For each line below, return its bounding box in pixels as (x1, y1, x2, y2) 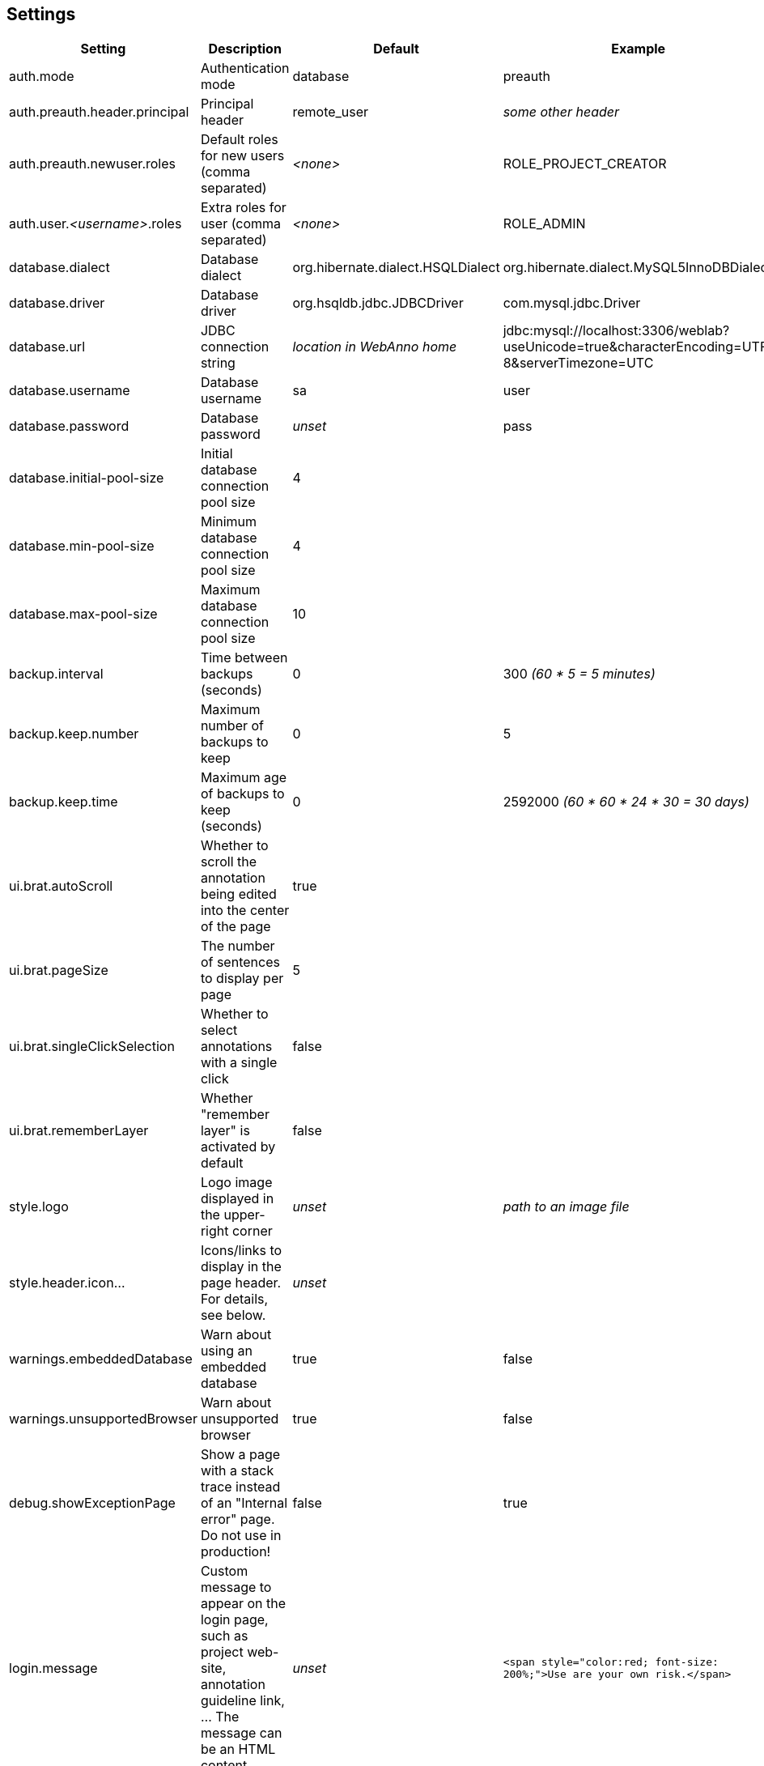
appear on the (200, 1595, 286, 1612)
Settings (6, 4, 76, 24)
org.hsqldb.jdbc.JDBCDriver (292, 295, 464, 312)
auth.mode (9, 68, 74, 85)
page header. (200, 1274, 282, 1292)
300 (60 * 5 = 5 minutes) (503, 666, 656, 683)
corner (231, 1223, 273, 1240)
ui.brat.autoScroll (9, 878, 113, 895)
